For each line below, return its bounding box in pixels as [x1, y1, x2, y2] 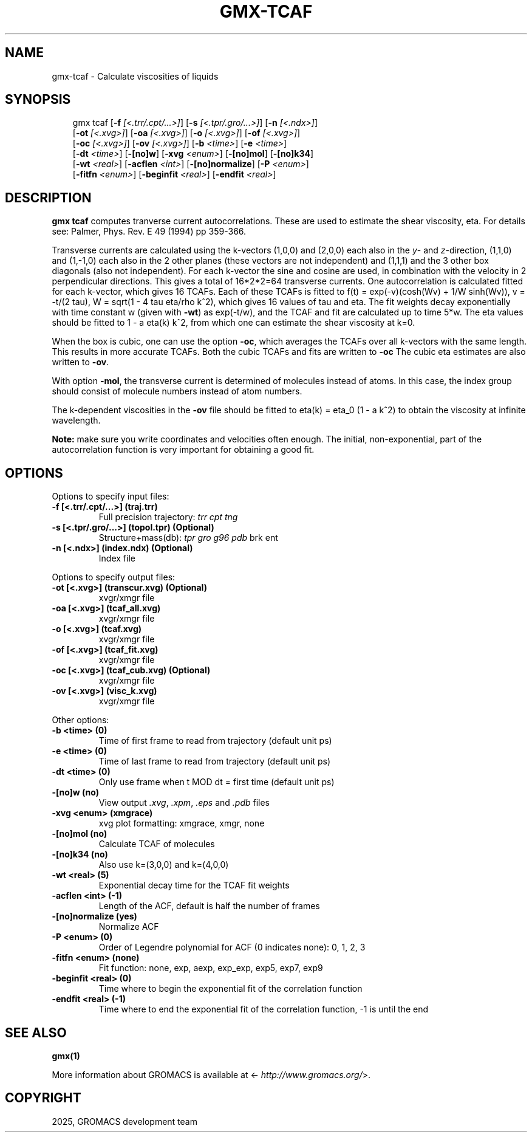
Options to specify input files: [52, 491, 169, 502]
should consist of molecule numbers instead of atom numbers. [52, 386, 302, 397]
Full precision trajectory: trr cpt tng [98, 512, 238, 523]
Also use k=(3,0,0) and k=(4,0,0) [98, 859, 229, 870]
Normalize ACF [98, 921, 159, 932]
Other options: [52, 715, 109, 726]
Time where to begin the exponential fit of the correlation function [98, 983, 363, 994]
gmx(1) [52, 1050, 80, 1061]
